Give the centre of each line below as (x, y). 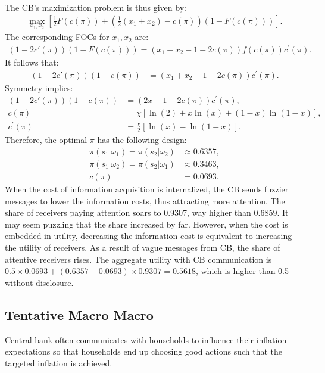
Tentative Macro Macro (79, 314)
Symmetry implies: (39, 87)
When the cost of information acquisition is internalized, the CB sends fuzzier (147, 189)
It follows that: (32, 62)
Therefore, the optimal (46, 140)
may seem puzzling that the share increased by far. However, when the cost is (146, 224)
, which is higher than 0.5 (242, 271)
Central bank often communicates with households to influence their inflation (146, 339)
